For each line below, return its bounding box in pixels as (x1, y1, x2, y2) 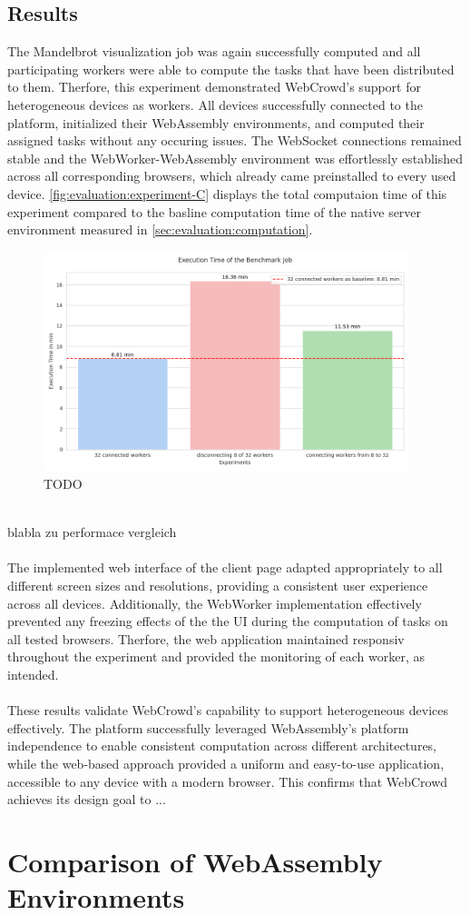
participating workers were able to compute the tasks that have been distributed (7, 59, 455, 78)
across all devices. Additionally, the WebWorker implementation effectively (7, 593, 422, 612)
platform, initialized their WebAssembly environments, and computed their (7, 113, 425, 132)
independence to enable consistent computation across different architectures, (7, 736, 437, 755)
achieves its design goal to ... (7, 790, 166, 809)
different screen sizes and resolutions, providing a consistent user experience (7, 575, 428, 594)
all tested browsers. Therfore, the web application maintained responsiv (7, 629, 405, 648)
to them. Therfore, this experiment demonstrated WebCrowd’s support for (7, 77, 421, 96)
